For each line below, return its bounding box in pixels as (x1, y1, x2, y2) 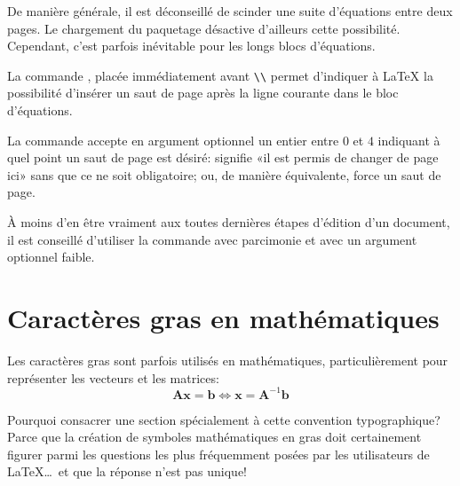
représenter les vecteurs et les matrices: (7, 368, 219, 387)
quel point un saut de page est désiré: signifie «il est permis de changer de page (7, 148, 439, 167)
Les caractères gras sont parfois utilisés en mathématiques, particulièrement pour (7, 350, 448, 369)
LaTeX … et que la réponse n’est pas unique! (7, 462, 248, 481)
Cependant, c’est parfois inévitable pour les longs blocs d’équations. (7, 36, 376, 55)
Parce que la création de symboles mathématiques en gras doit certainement (7, 427, 422, 446)
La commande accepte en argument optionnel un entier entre (7, 130, 339, 149)
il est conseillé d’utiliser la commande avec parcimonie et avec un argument (7, 230, 417, 248)
